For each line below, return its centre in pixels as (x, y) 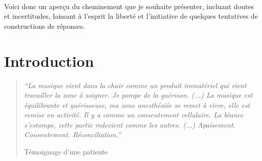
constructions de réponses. (45, 26)
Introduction (49, 61)
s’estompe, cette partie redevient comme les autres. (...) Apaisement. (130, 124)
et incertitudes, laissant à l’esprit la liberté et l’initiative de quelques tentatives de (131, 16)
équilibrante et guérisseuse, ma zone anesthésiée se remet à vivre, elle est (137, 105)
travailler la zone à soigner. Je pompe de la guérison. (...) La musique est (138, 95)
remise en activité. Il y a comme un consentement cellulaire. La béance (134, 115)
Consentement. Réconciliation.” (72, 134)
